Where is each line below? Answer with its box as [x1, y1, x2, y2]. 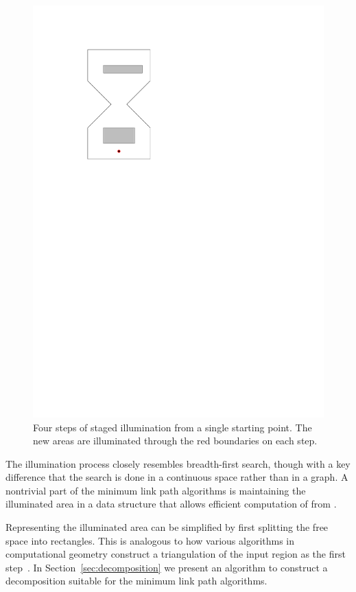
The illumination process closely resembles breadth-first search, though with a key [5, 456, 351, 470]
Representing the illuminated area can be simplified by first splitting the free [5, 520, 329, 534]
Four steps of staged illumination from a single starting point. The [33, 420, 312, 434]
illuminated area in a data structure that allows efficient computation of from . [5, 497, 337, 511]
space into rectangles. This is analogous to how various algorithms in [5, 533, 295, 547]
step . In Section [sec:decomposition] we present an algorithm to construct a [5, 560, 328, 574]
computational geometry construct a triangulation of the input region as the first [5, 547, 346, 561]
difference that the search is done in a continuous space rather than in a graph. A [5, 470, 348, 484]
